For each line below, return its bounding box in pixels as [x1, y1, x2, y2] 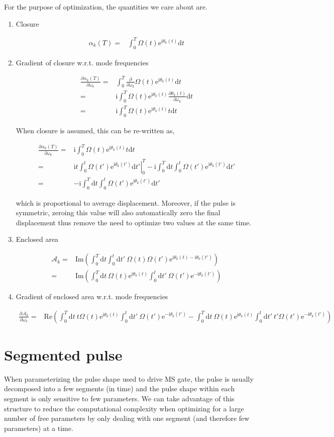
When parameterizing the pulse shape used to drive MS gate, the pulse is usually [4, 373, 254, 384]
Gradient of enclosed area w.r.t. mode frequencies [16, 291, 168, 302]
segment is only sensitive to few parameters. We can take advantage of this [4, 393, 235, 404]
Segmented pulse [4, 344, 123, 365]
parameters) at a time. [4, 422, 73, 433]
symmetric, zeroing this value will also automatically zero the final [16, 207, 220, 218]
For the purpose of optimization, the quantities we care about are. [4, 2, 207, 12]
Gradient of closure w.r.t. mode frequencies [16, 57, 149, 67]
